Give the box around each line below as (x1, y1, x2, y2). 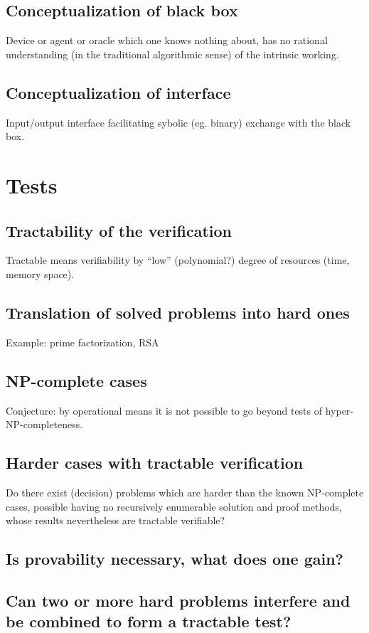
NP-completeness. (6, 417, 83, 432)
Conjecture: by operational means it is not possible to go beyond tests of (6, 403, 323, 417)
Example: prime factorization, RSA (6, 334, 159, 349)
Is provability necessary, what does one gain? (6, 548, 343, 570)
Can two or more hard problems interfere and (6, 589, 351, 611)
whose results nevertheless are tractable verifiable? (6, 513, 225, 528)
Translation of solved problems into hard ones (6, 301, 350, 323)
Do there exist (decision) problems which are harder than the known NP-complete (6, 484, 364, 499)
